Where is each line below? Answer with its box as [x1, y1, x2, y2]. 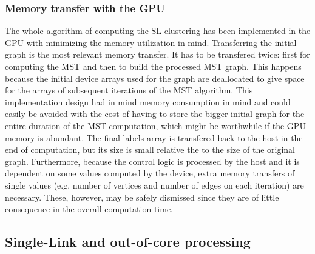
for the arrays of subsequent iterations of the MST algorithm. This [5, 84, 253, 96]
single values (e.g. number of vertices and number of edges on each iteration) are [5, 178, 304, 191]
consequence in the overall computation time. [5, 202, 173, 215]
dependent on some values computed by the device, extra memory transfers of [5, 167, 295, 179]
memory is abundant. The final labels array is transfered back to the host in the [5, 131, 303, 144]
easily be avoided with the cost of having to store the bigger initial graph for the [5, 107, 305, 120]
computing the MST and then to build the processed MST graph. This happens [5, 60, 302, 72]
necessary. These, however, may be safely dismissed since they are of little [5, 190, 279, 203]
